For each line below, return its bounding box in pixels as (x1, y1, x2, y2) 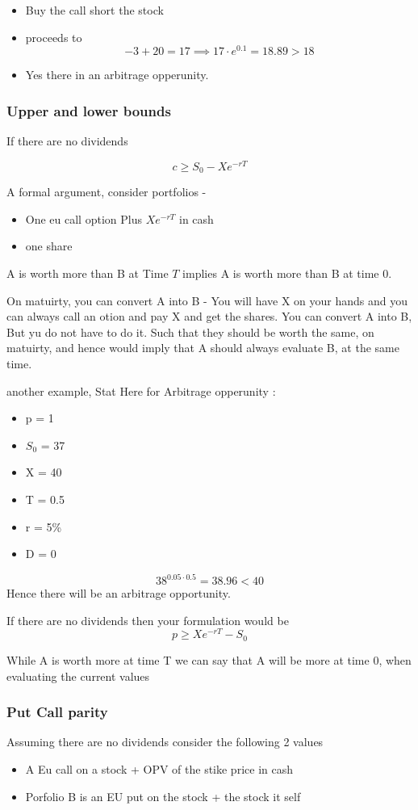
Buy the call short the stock (25, 2, 164, 18)
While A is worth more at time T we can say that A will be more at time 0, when (6, 651, 412, 668)
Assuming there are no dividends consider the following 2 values (6, 733, 324, 750)
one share (25, 237, 73, 254)
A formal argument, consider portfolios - (6, 183, 207, 200)
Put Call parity (6, 702, 108, 722)
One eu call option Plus (25, 210, 142, 227)
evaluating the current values (6, 667, 150, 684)
